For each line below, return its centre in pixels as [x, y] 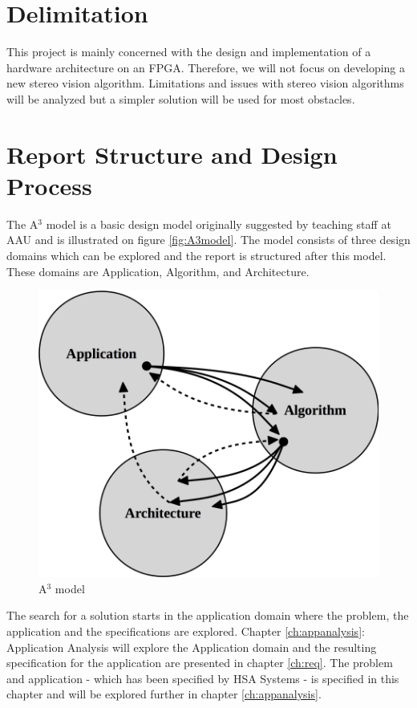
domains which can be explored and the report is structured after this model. [196, 255]
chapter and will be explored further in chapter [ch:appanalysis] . [164, 694]
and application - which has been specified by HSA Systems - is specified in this [203, 678]
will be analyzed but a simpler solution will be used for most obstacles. [181, 98]
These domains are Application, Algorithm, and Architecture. [158, 271]
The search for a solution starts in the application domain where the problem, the [208, 615]
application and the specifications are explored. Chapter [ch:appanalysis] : [186, 631]
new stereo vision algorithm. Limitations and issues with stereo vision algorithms [205, 83]
